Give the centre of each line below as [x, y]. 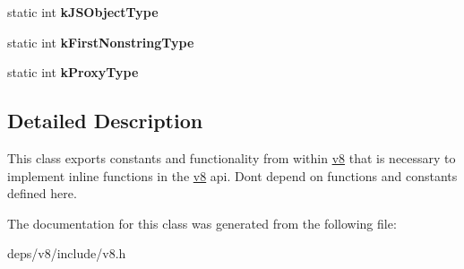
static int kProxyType [73, 72]
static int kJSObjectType [83, 12]
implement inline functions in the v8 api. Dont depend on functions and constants [232, 175]
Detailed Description [105, 121]
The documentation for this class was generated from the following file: [202, 223]
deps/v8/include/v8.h [67, 253]
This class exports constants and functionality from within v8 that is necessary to [232, 157]
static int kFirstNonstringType [101, 42]
